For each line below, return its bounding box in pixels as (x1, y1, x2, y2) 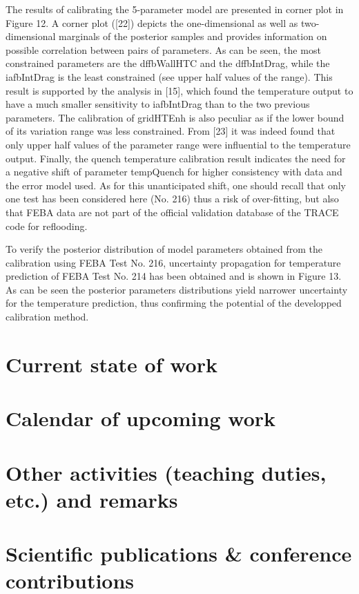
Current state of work (6, 349, 217, 378)
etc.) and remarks (6, 485, 178, 513)
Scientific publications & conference (6, 539, 352, 568)
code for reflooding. (6, 218, 88, 233)
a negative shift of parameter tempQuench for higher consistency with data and (6, 164, 342, 179)
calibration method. (6, 309, 89, 324)
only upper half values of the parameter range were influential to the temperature (6, 137, 351, 151)
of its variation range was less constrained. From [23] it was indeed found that (6, 124, 336, 138)
